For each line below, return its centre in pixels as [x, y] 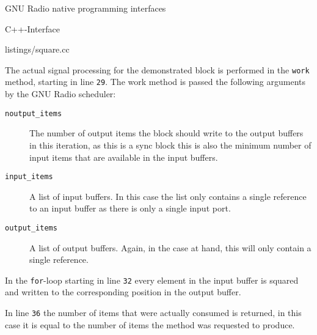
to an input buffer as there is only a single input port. [130, 208]
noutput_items [34, 113]
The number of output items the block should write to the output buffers [166, 133]
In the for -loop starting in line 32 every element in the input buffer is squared [152, 280]
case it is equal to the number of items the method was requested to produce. [150, 324]
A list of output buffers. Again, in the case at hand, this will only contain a [170, 247]
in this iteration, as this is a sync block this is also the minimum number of [170, 145]
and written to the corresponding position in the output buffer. [123, 292]
